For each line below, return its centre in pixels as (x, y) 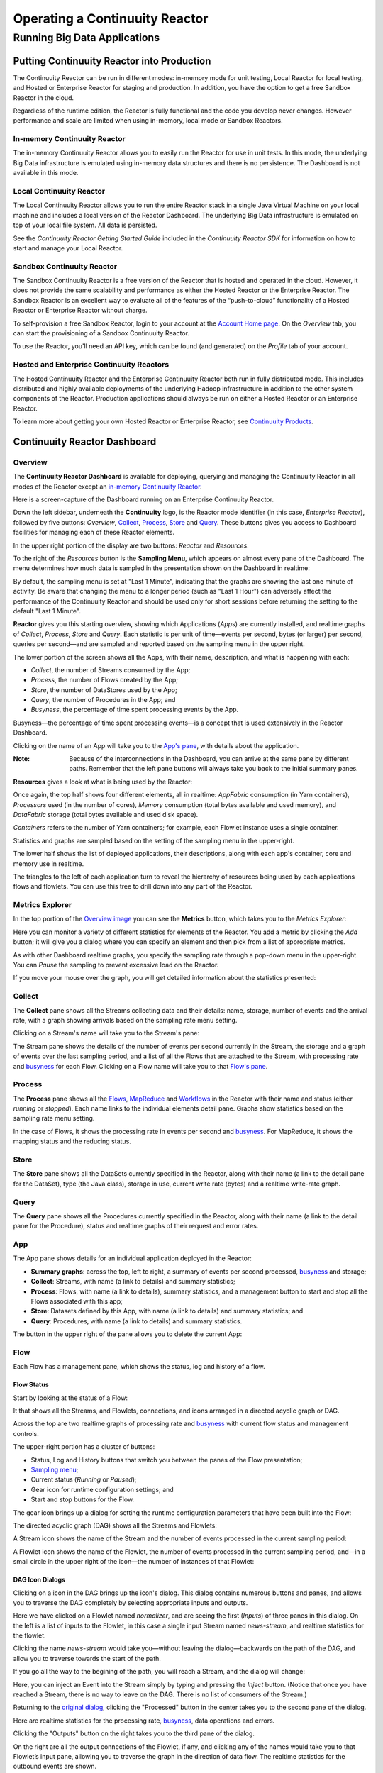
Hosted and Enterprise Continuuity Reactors (91, 365)
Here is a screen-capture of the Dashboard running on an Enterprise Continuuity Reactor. (144, 499)
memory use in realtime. (49, 863)
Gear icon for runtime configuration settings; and (102, 1489)
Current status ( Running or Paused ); (84, 1479)
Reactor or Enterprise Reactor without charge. (81, 310)
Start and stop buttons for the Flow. (83, 1499)
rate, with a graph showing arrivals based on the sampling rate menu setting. (125, 1020)
